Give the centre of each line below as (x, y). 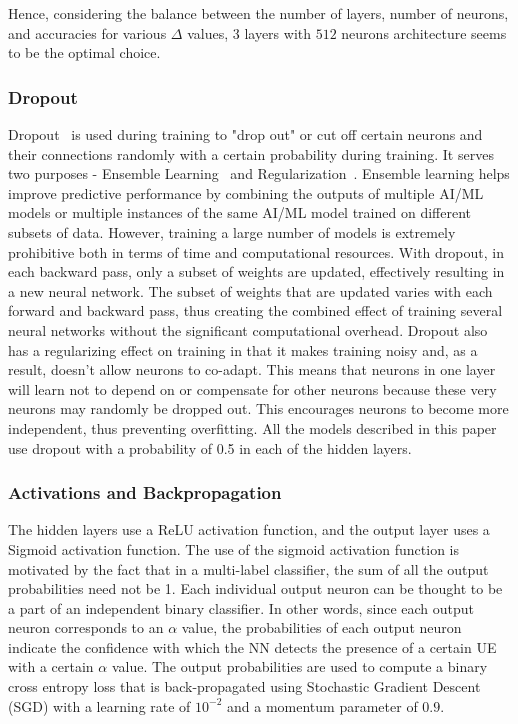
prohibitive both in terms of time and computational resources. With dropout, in (256, 251)
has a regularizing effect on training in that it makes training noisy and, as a (243, 349)
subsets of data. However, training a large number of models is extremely (232, 231)
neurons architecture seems (424, 32)
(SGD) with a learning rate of (99, 705)
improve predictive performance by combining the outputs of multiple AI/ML (246, 192)
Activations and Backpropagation (145, 492)
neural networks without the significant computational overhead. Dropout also (248, 329)
